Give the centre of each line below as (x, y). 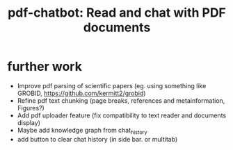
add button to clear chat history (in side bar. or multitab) (97, 139)
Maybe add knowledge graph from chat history (82, 131)
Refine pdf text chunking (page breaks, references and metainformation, (121, 100)
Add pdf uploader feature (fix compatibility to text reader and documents (122, 115)
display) (29, 122)
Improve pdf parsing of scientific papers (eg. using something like (112, 85)
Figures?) (31, 108)
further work (45, 67)
